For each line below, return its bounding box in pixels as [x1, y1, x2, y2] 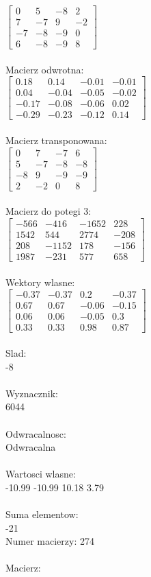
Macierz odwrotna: [5, 62, 84, 76]
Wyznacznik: [5, 386, 59, 400]
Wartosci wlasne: [5, 467, 76, 481]
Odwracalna [5, 440, 56, 454]
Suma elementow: [5, 507, 79, 521]
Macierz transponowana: [5, 133, 107, 148]
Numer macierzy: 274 [5, 534, 94, 548]
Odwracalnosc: [5, 426, 66, 440]
